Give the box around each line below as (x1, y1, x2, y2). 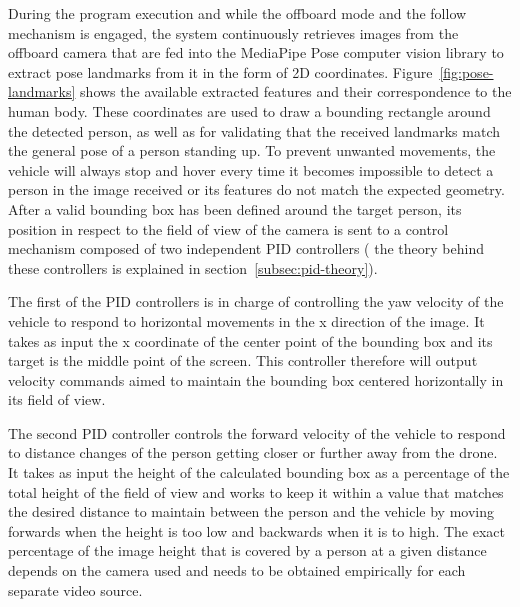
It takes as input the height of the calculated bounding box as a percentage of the (8, 462, 510, 483)
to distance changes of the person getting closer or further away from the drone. (8, 442, 498, 463)
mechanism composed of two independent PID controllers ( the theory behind (8, 238, 484, 259)
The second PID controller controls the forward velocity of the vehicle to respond (8, 422, 506, 443)
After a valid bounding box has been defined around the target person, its (8, 198, 462, 219)
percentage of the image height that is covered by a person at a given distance (8, 540, 487, 561)
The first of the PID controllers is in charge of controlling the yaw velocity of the (8, 291, 504, 312)
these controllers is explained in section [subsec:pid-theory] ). (8, 257, 378, 278)
